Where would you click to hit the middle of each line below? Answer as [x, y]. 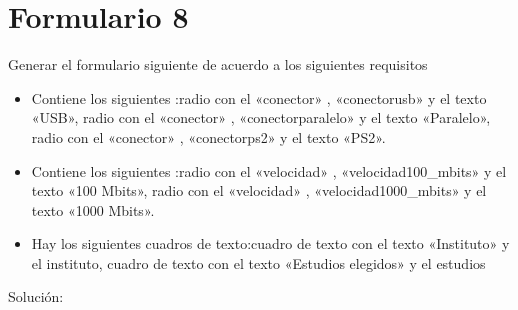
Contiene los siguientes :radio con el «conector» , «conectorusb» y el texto [259, 97]
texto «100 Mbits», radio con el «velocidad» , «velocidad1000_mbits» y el [259, 190]
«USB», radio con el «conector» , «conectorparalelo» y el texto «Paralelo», [261, 117]
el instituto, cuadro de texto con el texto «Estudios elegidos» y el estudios [258, 262]
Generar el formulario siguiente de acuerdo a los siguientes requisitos [218, 64]
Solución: [36, 296]
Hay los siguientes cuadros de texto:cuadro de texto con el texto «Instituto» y [270, 243]
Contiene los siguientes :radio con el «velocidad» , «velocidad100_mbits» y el [269, 170]
